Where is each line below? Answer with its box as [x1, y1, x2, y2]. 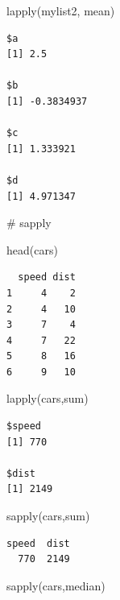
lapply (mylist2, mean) [6, 2, 115, 19]
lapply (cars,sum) [6, 390, 89, 407]
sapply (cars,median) [6, 577, 106, 594]
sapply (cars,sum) [6, 507, 90, 524]
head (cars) [6, 241, 58, 258]
